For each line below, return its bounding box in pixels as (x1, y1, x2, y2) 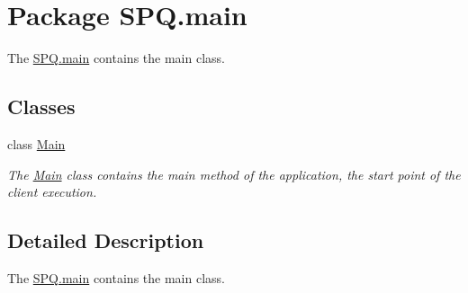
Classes (7, 93, 76, 120)
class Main (7, 134, 66, 153)
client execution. (7, 182, 97, 201)
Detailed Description (7, 226, 204, 254)
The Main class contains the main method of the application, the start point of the (7, 164, 461, 183)
